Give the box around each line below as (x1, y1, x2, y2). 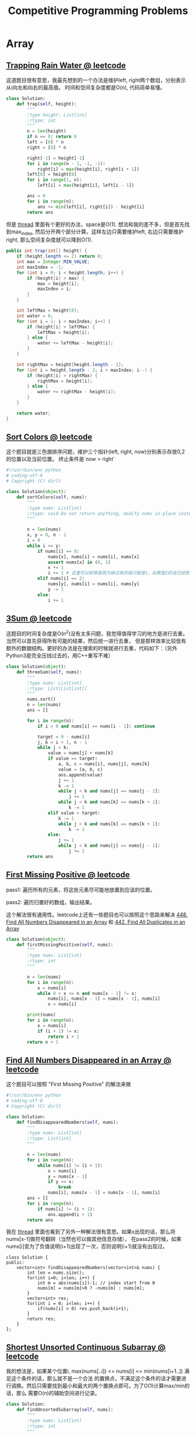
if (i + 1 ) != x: (37, 1028, 80, 1034)
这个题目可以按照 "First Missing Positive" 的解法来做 (6, 1081, 131, 1088)
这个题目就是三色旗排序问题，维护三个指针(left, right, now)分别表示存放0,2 (6, 448, 185, 455)
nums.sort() (27, 696, 57, 702)
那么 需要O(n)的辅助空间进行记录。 (16, 1390, 100, 1397)
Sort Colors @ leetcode (6, 432, 93, 442)
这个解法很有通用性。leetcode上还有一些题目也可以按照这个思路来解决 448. (6, 911, 188, 918)
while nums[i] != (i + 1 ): (37, 1163, 103, 1168)
